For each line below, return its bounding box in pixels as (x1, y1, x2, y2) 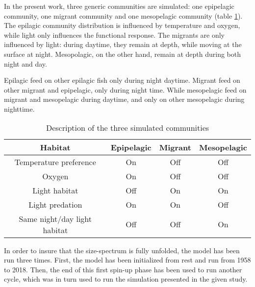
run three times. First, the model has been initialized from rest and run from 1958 (4, 255, 251, 265)
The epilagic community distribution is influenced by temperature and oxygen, (4, 20, 240, 30)
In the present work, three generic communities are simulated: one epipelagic (4, 1, 234, 11)
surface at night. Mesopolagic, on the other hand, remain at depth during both (4, 48, 241, 59)
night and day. (4, 58, 47, 69)
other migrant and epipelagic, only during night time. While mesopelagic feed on (4, 84, 247, 95)
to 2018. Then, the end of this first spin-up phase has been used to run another (4, 264, 242, 274)
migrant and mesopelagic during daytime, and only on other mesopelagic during (4, 94, 245, 104)
